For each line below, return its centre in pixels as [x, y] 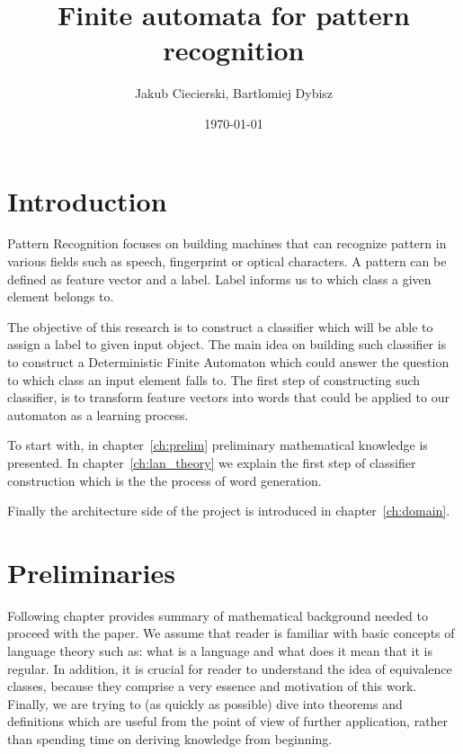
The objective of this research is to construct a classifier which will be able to [220, 326]
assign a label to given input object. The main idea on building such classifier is [227, 344]
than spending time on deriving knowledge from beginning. [170, 739]
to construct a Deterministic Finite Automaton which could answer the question [228, 362]
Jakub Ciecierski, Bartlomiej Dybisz [234, 93]
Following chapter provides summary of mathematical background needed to [218, 615]
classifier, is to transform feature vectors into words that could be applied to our [228, 397]
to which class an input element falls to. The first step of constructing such [214, 379]
